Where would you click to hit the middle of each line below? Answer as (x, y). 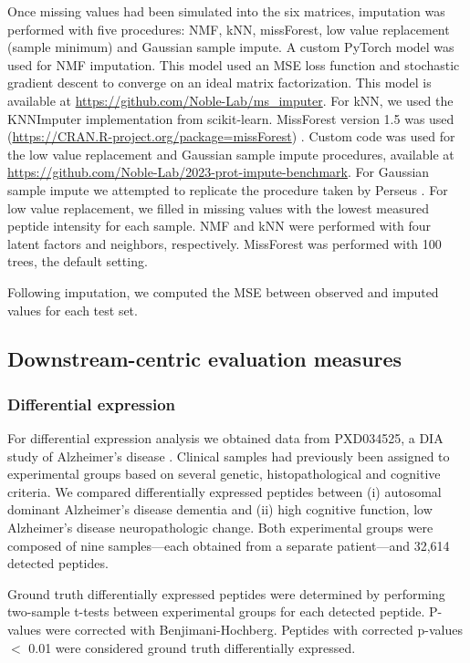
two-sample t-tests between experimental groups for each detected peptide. (216, 611)
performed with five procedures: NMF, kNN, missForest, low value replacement (229, 29)
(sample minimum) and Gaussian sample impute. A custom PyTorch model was (231, 47)
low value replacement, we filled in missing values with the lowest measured (218, 207)
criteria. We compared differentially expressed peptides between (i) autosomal (225, 491)
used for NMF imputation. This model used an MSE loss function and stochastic (234, 64)
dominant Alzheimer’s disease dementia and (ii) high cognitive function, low (220, 509)
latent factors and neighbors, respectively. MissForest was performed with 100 (225, 243)
